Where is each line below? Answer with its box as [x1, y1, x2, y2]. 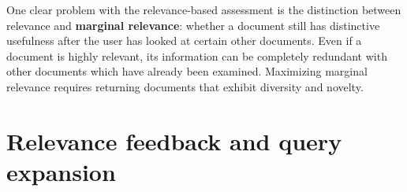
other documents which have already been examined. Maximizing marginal [6, 63, 368, 79]
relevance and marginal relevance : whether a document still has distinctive [6, 17, 380, 33]
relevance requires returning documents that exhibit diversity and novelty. [6, 78, 364, 94]
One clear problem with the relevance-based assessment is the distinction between [6, 2, 401, 17]
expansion [6, 155, 116, 187]
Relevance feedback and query [6, 124, 342, 157]
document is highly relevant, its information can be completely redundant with [6, 47, 387, 64]
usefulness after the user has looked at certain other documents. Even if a [6, 32, 362, 49]
